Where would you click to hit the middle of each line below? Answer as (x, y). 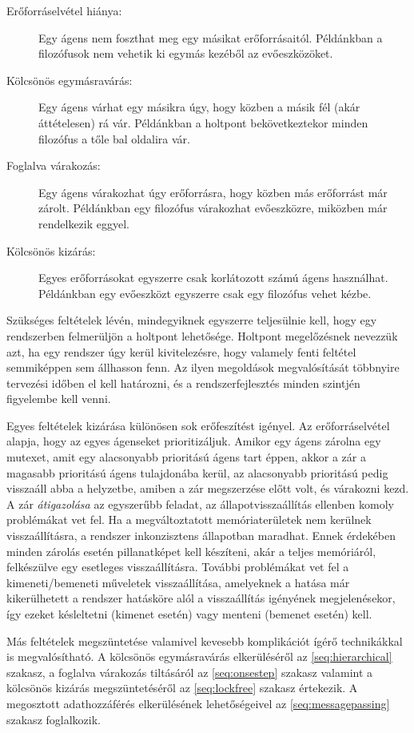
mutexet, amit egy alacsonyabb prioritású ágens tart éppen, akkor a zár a (186, 457)
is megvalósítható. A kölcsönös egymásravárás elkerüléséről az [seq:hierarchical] (199, 656)
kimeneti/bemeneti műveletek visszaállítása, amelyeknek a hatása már (178, 582)
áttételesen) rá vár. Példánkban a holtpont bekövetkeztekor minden (203, 122)
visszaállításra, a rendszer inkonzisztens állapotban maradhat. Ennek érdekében (201, 536)
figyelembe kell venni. (59, 399)
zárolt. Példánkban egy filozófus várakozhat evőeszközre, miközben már (213, 208)
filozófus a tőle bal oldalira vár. (114, 138)
